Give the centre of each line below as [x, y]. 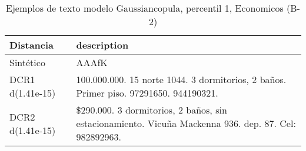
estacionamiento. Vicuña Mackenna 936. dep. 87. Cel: [186, 123]
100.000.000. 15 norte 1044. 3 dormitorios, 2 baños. [181, 79]
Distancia [32, 45]
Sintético [27, 62]
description [102, 45]
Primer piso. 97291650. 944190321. [147, 93]
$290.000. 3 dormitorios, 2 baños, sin [152, 110]
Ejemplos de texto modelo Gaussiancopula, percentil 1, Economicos [145, 8]
